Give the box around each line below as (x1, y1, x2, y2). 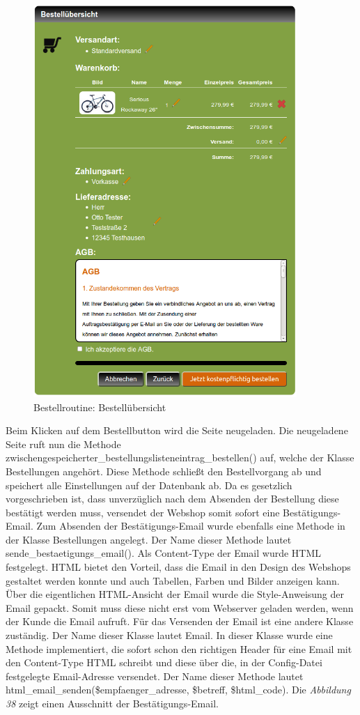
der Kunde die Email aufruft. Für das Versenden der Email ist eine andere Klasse (6, 614, 354, 629)
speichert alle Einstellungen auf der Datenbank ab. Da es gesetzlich (6, 477, 292, 492)
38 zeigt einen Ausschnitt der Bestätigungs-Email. (6, 696, 219, 710)
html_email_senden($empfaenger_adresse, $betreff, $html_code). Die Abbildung (6, 682, 351, 697)
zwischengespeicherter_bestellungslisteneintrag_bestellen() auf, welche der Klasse (6, 450, 354, 465)
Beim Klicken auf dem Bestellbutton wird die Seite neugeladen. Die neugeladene (6, 423, 348, 438)
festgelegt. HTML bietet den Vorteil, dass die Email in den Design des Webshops (6, 560, 351, 574)
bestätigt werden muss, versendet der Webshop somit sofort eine (6, 505, 280, 519)
